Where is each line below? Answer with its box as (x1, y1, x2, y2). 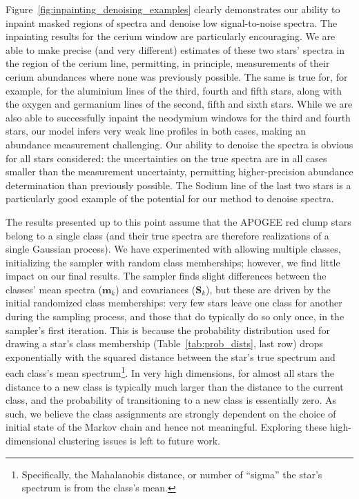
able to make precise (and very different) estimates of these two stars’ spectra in (6, 42, 345, 57)
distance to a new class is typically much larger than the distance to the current (6, 379, 344, 393)
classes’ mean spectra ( (6, 282, 102, 296)
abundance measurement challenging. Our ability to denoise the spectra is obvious (6, 137, 353, 151)
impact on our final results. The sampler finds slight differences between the (6, 268, 327, 283)
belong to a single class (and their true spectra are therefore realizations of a (6, 228, 329, 242)
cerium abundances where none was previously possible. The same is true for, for (6, 69, 348, 84)
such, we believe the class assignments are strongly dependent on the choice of (6, 406, 336, 420)
